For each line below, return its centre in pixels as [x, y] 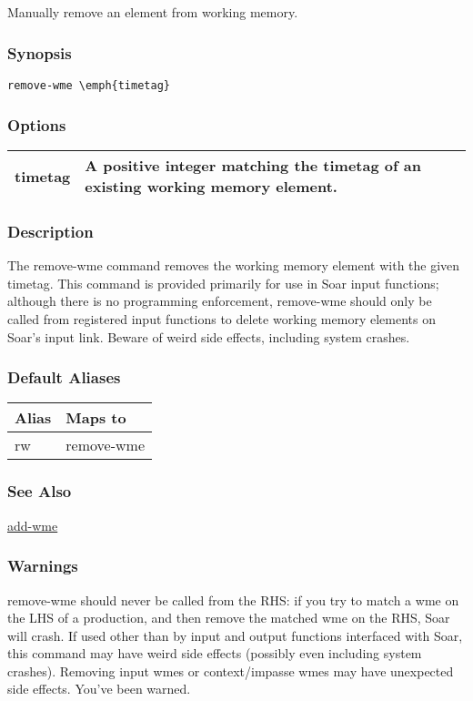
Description [50, 231]
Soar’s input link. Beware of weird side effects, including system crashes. [209, 336]
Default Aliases [64, 377]
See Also [40, 491]
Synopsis [40, 52]
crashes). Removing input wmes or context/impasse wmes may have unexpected [231, 671]
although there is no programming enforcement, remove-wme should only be [220, 301]
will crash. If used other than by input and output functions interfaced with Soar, [235, 635]
